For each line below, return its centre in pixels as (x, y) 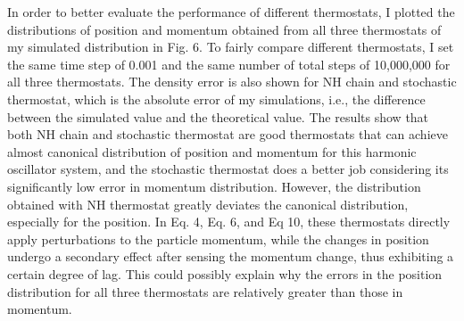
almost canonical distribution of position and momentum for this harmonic (212, 151)
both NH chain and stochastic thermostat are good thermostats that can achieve (228, 134)
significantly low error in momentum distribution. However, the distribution (214, 186)
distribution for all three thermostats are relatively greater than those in (205, 291)
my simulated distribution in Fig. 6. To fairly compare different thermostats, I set (231, 47)
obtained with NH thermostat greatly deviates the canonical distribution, (208, 204)
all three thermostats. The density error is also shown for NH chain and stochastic (232, 82)
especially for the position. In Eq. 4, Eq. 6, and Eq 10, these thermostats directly (229, 222)
